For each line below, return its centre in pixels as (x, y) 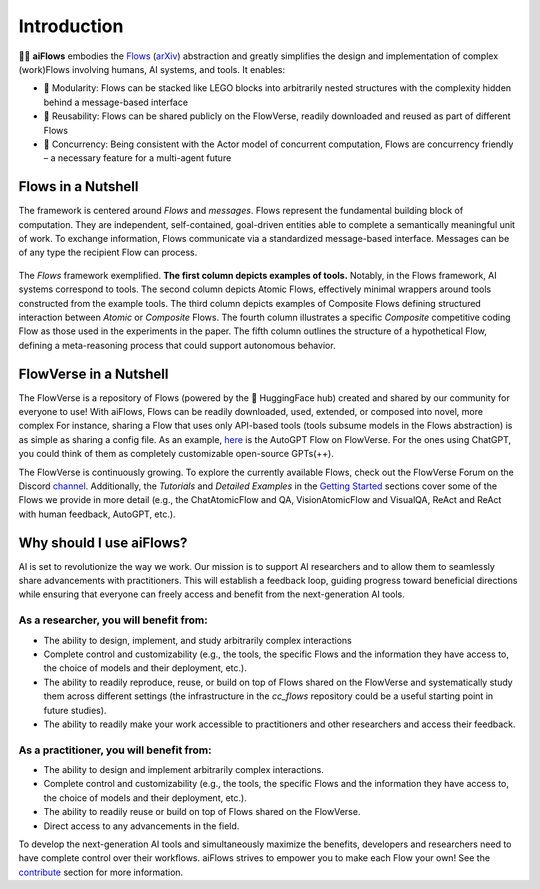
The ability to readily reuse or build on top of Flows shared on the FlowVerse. (202, 812)
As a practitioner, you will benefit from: (115, 750)
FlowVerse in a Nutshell (93, 373)
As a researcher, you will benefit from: (113, 620)
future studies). (75, 710)
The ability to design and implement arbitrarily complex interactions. (183, 770)
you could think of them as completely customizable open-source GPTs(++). (176, 454)
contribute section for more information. (101, 872)
